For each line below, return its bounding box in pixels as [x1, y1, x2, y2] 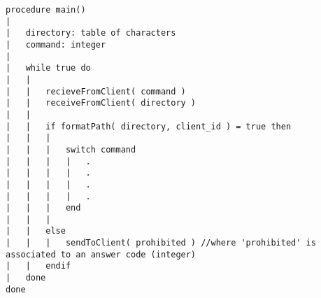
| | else [6, 226, 66, 236]
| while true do [6, 63, 91, 73]
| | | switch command [6, 144, 136, 155]
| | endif [6, 261, 71, 271]
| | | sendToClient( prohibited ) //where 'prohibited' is [6, 238, 316, 248]
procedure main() [6, 5, 86, 15]
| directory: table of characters [6, 28, 176, 38]
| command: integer [6, 39, 106, 50]
